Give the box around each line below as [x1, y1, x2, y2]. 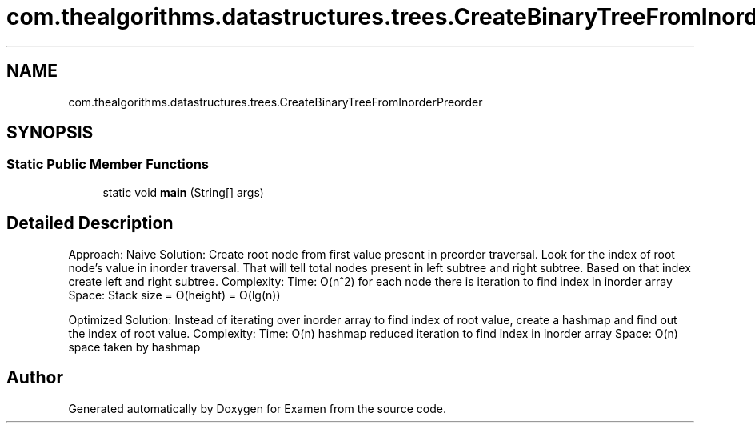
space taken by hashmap [68, 339, 201, 354]
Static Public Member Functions [6, 156, 210, 173]
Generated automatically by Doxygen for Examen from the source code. [68, 401, 446, 415]
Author [6, 367, 63, 388]
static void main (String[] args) [102, 185, 264, 199]
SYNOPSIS [6, 122, 94, 143]
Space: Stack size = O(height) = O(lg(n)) [68, 287, 281, 302]
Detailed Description [6, 213, 174, 234]
